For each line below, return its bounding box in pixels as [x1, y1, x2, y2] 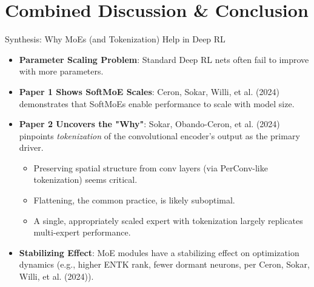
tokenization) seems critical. [33, 173, 138, 186]
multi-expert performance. [33, 226, 131, 239]
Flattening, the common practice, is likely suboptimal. [33, 194, 235, 206]
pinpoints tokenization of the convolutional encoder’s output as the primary [19, 129, 300, 142]
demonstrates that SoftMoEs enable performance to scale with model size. [19, 97, 295, 110]
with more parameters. [19, 65, 104, 78]
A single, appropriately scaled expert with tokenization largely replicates [33, 214, 303, 226]
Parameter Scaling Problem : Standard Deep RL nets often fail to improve [19, 53, 309, 65]
